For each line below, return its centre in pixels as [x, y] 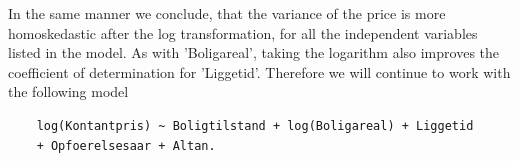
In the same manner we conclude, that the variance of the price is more [227, 13]
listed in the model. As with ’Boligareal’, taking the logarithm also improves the [254, 52]
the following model [68, 91]
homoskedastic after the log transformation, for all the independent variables [243, 32]
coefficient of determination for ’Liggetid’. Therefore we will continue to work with [259, 71]
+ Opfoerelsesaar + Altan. [126, 145]
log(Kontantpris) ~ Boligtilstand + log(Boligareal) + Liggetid [255, 125]
